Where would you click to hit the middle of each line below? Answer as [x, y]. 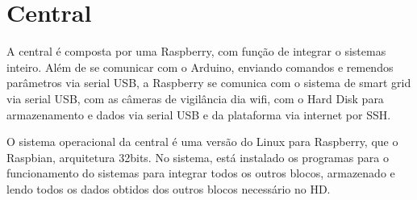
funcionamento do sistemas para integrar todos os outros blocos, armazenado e [201, 173]
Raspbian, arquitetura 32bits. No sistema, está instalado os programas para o [198, 157]
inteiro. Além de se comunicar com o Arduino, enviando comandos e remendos [200, 67]
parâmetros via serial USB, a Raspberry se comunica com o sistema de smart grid [209, 83]
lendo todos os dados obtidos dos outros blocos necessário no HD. [169, 188]
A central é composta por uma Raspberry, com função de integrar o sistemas [196, 51]
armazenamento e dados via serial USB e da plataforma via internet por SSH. [199, 114]
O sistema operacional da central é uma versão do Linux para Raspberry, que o [202, 142]
